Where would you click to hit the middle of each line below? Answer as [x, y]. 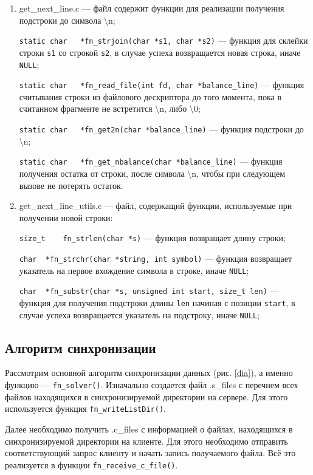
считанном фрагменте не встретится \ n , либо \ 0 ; [110, 108]
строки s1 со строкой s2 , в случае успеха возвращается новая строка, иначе [160, 52]
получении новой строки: [66, 217]
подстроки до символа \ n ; [67, 20]
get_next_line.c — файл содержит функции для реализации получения [152, 8]
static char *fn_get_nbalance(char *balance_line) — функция [151, 161]
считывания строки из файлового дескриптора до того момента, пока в [150, 96]
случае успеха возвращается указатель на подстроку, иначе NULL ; [139, 314]
